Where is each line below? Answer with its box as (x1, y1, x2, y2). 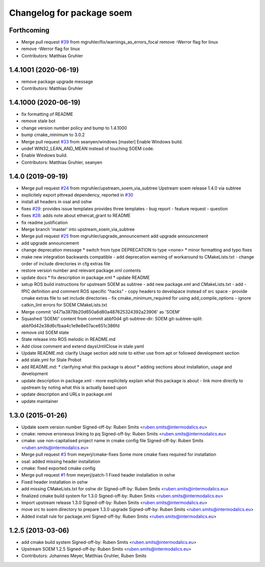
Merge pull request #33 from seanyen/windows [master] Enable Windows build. (21, 139, 183, 144)
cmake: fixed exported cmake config (21, 465, 96, 471)
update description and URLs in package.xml (21, 391, 112, 397)
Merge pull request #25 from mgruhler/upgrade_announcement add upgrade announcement (21, 233, 209, 239)
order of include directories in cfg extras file (21, 260, 110, 266)
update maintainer (21, 398, 58, 404)
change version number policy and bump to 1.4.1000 (21, 125, 127, 131)
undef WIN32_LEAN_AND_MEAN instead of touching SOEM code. (21, 145, 155, 151)
